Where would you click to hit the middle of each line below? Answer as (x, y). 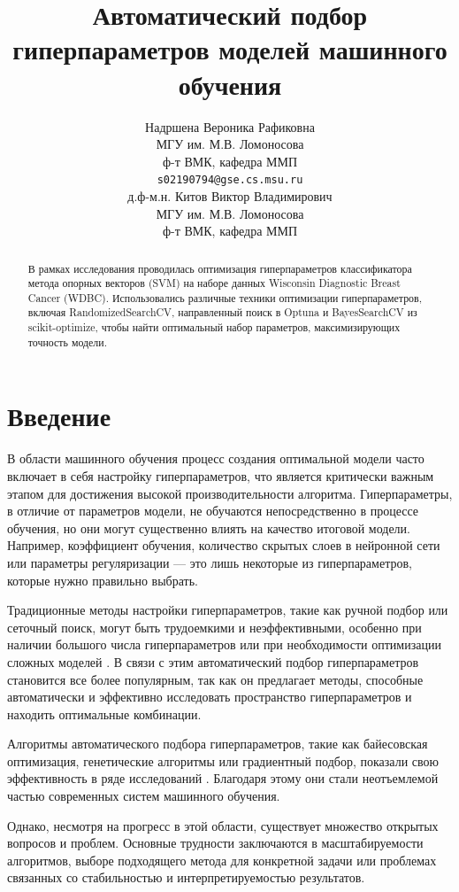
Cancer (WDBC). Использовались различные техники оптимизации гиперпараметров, (225, 297)
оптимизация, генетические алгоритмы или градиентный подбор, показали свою (223, 760)
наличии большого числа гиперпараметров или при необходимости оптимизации (224, 644)
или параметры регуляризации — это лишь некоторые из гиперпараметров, (210, 562)
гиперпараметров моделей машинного (230, 49)
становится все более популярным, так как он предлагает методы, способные (215, 679)
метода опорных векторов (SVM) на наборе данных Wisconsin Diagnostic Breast (214, 283)
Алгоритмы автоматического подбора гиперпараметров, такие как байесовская (218, 744)
